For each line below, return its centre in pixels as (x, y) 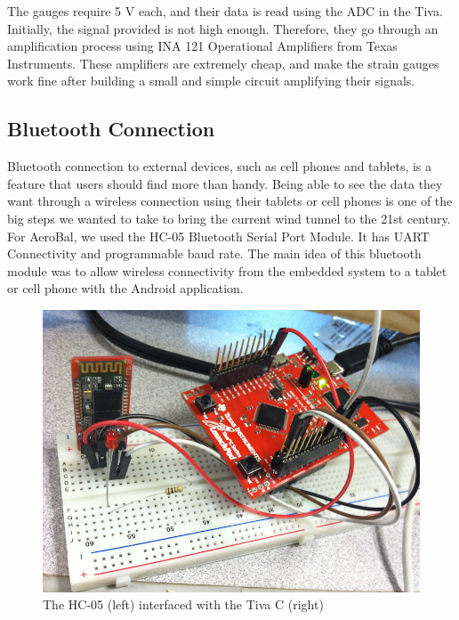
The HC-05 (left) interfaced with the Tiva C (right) (183, 604)
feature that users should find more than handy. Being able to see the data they (225, 183)
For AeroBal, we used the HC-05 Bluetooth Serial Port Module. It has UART (218, 236)
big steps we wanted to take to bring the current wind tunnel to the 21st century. (229, 218)
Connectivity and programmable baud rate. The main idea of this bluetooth (214, 253)
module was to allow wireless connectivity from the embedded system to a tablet (227, 270)
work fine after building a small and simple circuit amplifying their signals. (211, 81)
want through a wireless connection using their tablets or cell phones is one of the (230, 201)
